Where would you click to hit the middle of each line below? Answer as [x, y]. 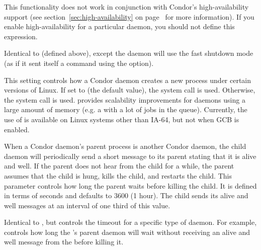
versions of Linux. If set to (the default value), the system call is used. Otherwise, [130, 90]
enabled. [17, 129]
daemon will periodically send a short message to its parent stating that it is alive [130, 156]
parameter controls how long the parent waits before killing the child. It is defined [130, 185]
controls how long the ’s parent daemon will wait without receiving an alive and [127, 232]
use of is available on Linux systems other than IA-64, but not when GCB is [122, 119]
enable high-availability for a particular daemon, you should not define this [119, 26]
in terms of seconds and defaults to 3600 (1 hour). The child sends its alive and [126, 195]
